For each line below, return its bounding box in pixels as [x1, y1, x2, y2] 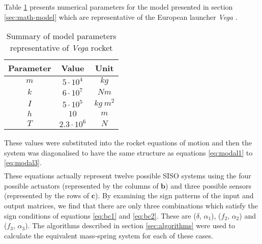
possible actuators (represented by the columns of [4, 180, 159, 191]
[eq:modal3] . [4, 157, 42, 168]
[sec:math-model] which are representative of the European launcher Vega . [4, 11, 238, 22]
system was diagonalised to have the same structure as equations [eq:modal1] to [4, 147, 253, 158]
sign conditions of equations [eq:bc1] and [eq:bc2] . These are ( [4, 210, 196, 221]
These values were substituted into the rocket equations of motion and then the [4, 137, 252, 147]
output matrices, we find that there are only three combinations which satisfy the [4, 200, 258, 211]
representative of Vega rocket [10, 42, 113, 54]
